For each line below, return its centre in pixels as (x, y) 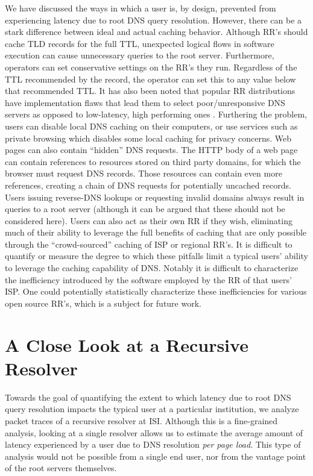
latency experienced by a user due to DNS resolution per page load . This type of (153, 444)
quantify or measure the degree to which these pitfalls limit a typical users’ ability (156, 256)
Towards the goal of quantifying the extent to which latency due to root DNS (148, 397)
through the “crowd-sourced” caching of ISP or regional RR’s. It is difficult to (149, 244)
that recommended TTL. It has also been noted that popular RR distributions (150, 91)
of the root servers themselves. (61, 468)
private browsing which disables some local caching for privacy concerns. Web (148, 138)
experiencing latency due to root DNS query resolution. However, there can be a (153, 20)
